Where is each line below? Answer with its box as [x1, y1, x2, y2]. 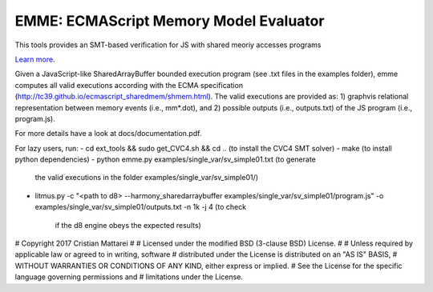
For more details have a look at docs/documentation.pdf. [14, 129, 202, 138]
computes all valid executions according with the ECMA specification [14, 80, 244, 90]
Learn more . [14, 54, 55, 64]
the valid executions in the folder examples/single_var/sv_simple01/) [34, 173, 259, 182]
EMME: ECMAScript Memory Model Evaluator [14, 12, 325, 30]
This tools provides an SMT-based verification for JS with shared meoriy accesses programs [14, 40, 322, 50]
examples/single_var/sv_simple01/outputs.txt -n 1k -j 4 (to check [34, 202, 247, 212]
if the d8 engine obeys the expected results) [55, 220, 202, 230]
